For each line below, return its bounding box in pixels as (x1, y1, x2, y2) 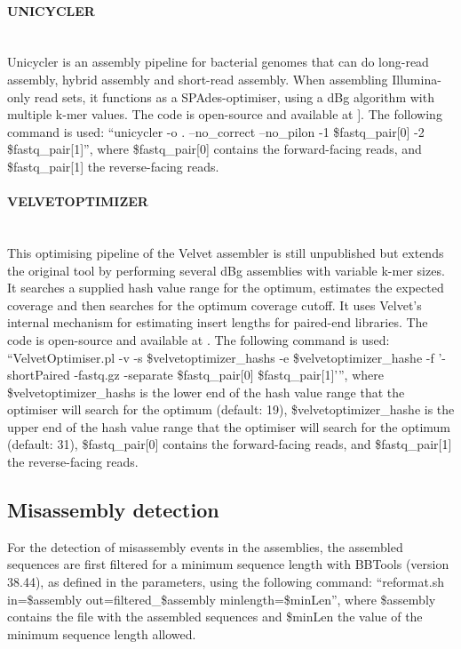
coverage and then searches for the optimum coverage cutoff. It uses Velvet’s (7, 295, 422, 314)
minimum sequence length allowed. (7, 624, 196, 643)
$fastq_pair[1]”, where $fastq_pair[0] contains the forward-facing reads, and (7, 140, 422, 158)
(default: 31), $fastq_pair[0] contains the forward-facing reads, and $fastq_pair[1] (7, 435, 452, 453)
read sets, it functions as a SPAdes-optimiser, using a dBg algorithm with (34, 87, 434, 106)
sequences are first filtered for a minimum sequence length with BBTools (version (7, 555, 449, 573)
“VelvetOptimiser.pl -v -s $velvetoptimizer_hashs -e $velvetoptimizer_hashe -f (7, 348, 434, 366)
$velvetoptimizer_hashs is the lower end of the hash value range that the (7, 382, 405, 401)
